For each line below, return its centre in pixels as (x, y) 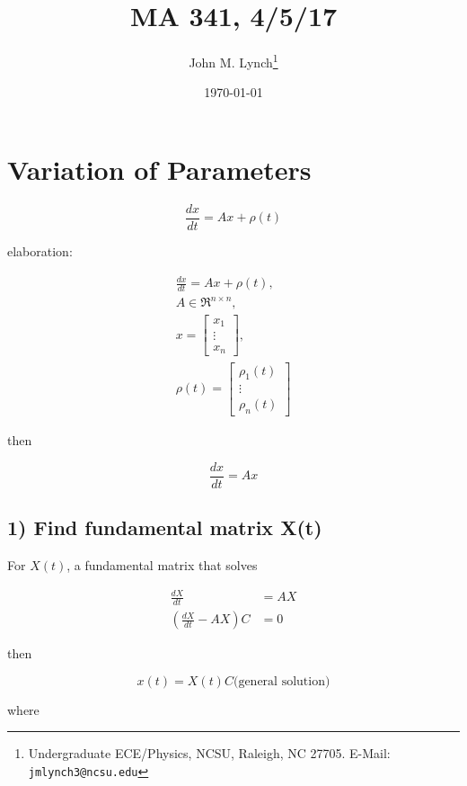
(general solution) (282, 681)
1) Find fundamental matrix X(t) (165, 527)
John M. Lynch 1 (233, 61)
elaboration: (40, 250)
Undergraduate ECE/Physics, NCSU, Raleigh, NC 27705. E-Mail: (209, 753)
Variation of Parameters (159, 169)
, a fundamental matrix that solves (162, 565)
